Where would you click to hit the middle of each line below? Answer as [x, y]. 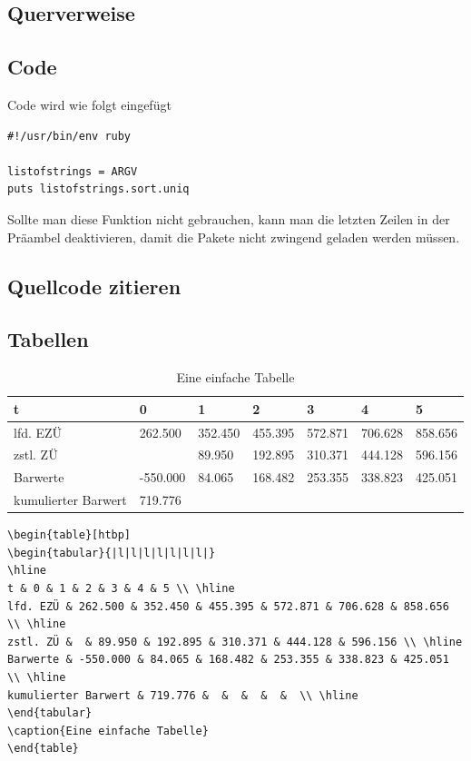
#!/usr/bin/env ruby [69, 136]
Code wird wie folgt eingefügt [89, 104]
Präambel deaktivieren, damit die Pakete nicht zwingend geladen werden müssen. [234, 237]
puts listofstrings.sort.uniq [98, 189]
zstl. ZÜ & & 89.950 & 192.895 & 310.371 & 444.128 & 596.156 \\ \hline [235, 642]
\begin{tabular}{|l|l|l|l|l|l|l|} [112, 553]
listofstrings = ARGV [73, 171]
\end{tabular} [50, 713]
